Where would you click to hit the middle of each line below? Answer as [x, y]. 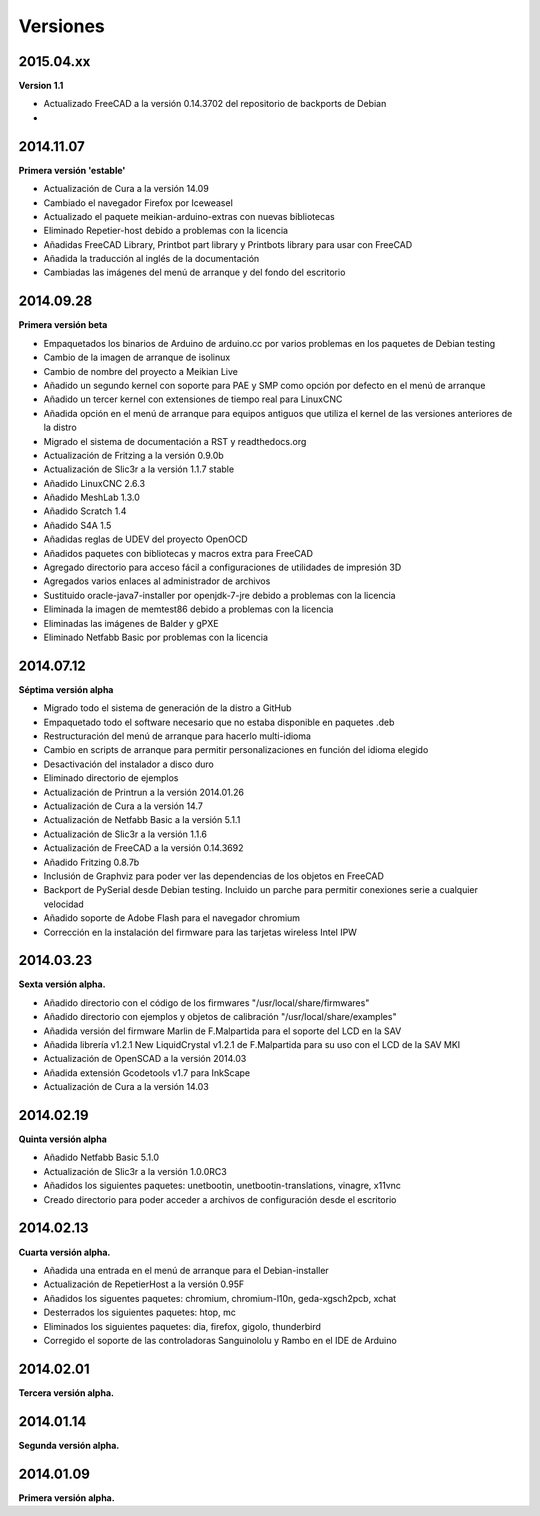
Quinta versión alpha [62, 1139]
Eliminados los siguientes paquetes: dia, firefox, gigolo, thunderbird [182, 1326]
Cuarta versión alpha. [64, 1252]
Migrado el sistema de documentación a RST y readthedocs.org [175, 441]
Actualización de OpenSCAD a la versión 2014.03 [145, 1059]
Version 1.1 [41, 86]
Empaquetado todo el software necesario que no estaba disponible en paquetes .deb [219, 722]
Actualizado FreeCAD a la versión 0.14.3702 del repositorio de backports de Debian [215, 104]
